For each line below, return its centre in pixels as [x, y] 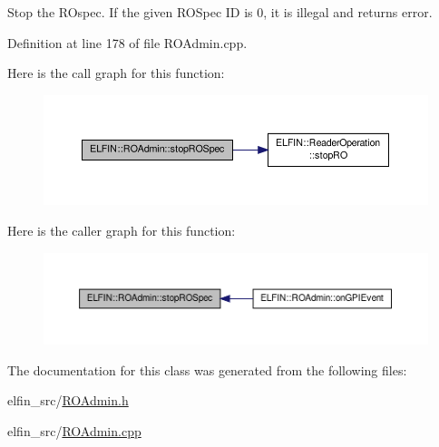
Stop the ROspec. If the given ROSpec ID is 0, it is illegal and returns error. [220, 12]
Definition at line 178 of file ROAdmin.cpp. [127, 42]
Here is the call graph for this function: [116, 73]
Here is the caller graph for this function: [122, 230]
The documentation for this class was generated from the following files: [207, 369]
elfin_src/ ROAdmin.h [68, 400]
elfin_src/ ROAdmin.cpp [74, 431]
